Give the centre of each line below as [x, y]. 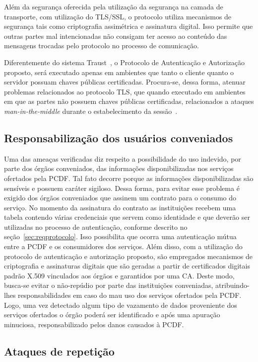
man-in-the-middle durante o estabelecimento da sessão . [91, 111]
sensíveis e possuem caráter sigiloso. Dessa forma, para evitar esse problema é [122, 188]
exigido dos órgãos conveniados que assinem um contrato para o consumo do [120, 198]
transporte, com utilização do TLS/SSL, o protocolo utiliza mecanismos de [118, 16]
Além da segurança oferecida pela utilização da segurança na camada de [114, 6]
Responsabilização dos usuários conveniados [119, 137]
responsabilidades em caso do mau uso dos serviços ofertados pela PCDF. [130, 295]
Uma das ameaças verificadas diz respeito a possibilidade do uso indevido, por [123, 158]
